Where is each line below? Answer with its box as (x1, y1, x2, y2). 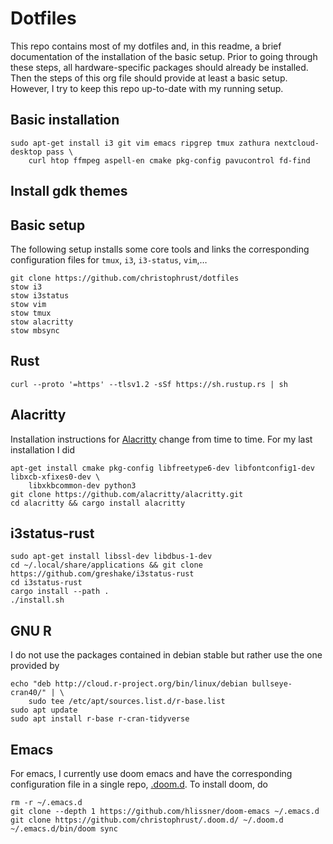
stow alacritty (10, 317, 74, 327)
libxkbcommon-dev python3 (28, 480, 137, 491)
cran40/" (10, 688, 47, 698)
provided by (10, 660, 60, 672)
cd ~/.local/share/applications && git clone (10, 560, 203, 571)
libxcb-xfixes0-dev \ (10, 472, 101, 482)
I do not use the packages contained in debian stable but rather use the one (10, 649, 323, 661)
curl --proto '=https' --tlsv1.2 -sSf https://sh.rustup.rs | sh (10, 379, 288, 389)
